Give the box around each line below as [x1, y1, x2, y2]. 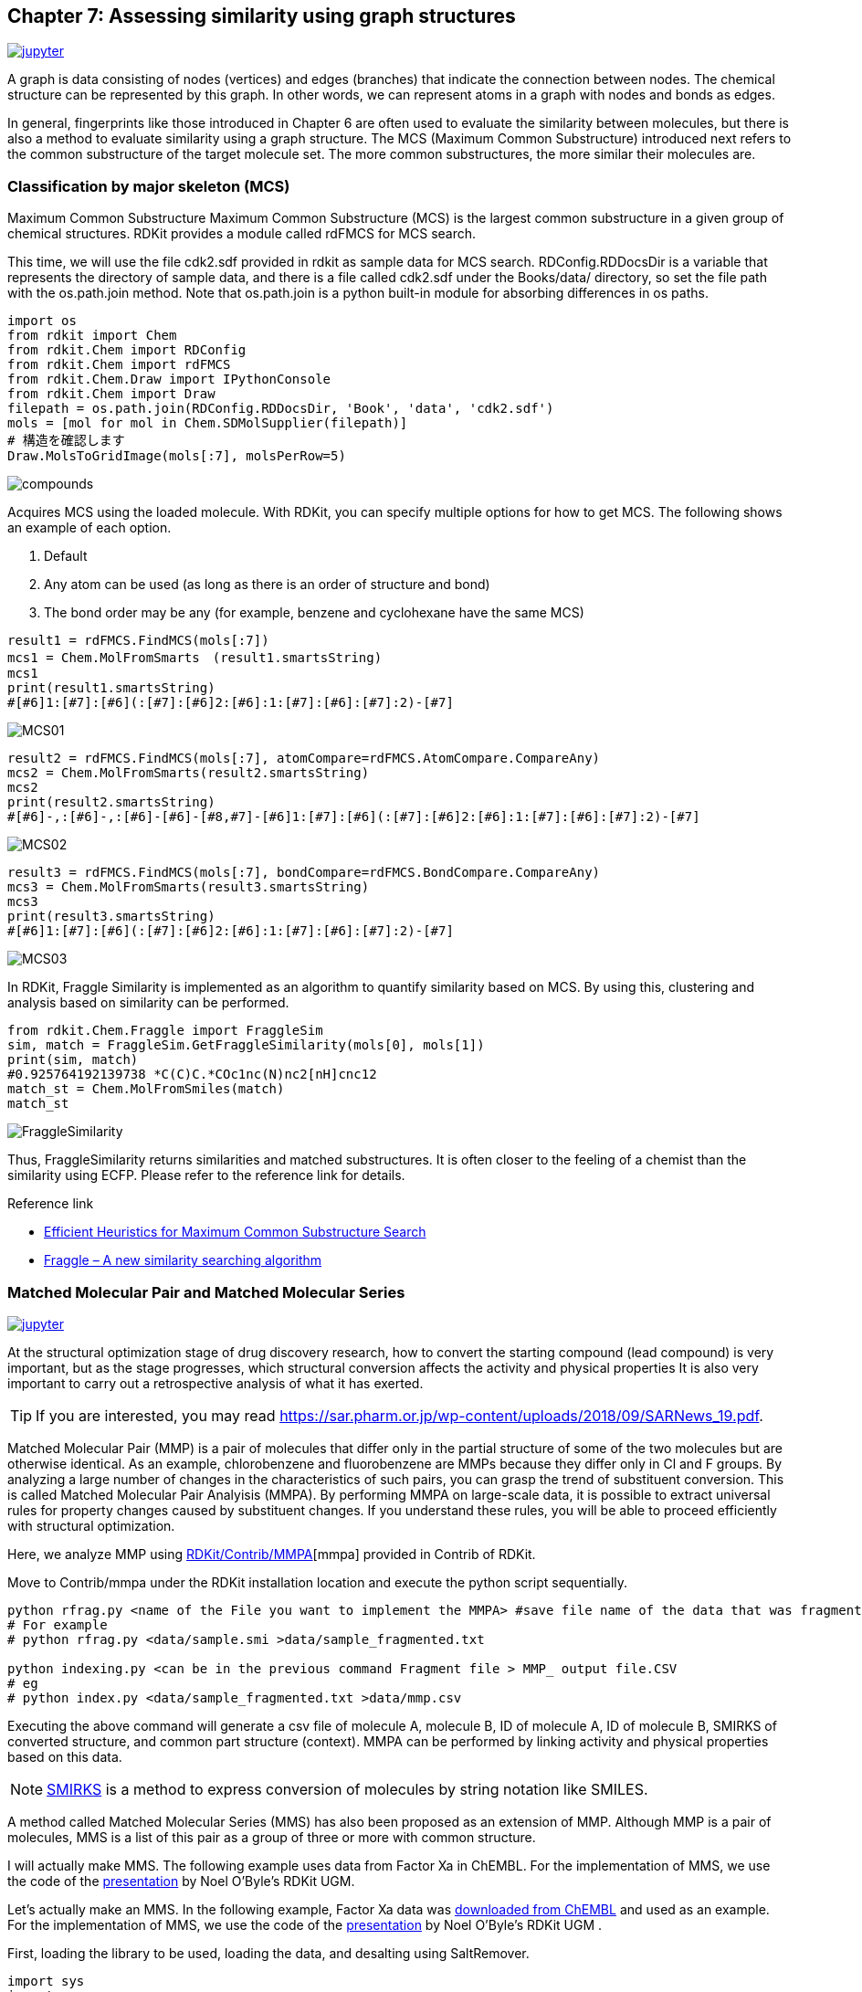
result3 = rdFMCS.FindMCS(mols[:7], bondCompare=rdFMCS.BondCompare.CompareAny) [7, 865, 601, 880]
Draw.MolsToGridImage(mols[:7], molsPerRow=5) [7, 448, 346, 464]
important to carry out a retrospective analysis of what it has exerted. [7, 1375, 424, 1391]
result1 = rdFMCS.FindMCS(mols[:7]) [7, 633, 269, 648]
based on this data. [7, 1748, 122, 1765]
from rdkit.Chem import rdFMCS [7, 357, 231, 373]
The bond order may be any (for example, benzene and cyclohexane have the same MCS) [44, 605, 584, 621]
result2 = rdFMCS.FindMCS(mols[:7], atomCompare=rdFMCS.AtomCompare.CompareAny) [7, 751, 601, 766]
